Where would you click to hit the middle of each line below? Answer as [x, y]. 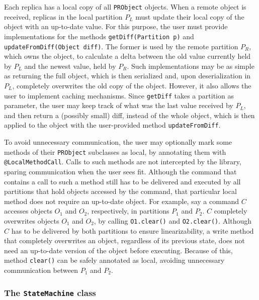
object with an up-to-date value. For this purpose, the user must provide [116, 26]
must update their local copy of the [190, 16]
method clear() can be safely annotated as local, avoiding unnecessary [114, 260]
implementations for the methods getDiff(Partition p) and [99, 36]
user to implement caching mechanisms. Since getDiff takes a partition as [119, 95]
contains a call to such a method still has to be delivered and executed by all [122, 181]
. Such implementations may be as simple [191, 66]
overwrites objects [32, 220]
